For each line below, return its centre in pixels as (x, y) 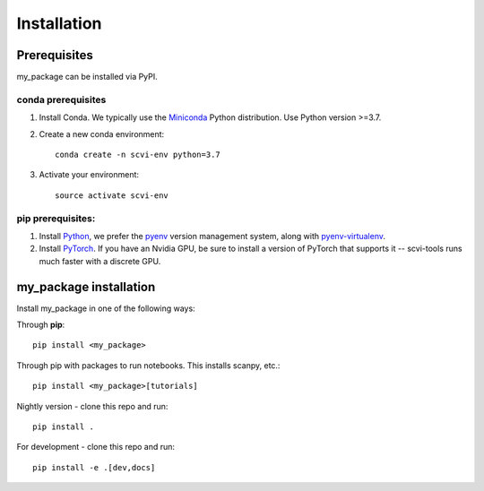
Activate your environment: (89, 175)
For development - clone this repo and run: (95, 447)
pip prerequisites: (56, 218)
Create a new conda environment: (102, 134)
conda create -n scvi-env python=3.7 (138, 154)
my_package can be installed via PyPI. (87, 77)
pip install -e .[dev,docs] (94, 467)
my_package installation (86, 287)
